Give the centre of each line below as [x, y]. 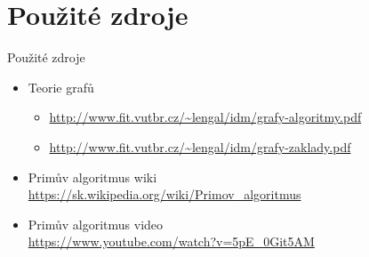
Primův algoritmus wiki [92, 177]
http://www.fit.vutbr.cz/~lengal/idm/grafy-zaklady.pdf [200, 146]
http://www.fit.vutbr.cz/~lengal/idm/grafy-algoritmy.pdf [205, 117]
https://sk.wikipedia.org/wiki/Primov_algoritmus [164, 194]
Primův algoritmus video [96, 224]
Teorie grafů [61, 87]
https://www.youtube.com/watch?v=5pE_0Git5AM [171, 241]
